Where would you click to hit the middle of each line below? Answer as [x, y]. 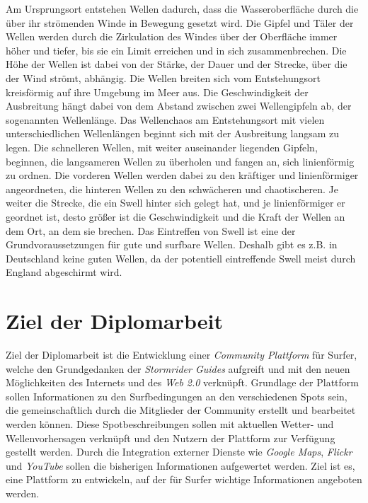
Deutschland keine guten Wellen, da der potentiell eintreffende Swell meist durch [181, 258]
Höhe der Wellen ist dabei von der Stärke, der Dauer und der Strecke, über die [177, 64]
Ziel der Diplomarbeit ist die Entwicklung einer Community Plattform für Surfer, [182, 354]
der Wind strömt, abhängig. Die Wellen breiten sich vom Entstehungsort [163, 77]
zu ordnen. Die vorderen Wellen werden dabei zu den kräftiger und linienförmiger [182, 175]
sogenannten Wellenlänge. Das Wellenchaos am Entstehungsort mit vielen [165, 119]
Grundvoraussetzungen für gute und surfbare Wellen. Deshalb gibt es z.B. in [172, 244]
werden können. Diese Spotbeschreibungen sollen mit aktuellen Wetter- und [170, 423]
